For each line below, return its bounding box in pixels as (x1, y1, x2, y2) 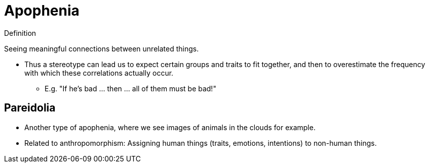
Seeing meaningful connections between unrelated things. (4, 44, 199, 53)
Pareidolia (4, 101, 56, 115)
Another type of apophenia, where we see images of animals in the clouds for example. (24, 123, 316, 132)
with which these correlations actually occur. (24, 68, 174, 77)
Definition (4, 28, 36, 37)
